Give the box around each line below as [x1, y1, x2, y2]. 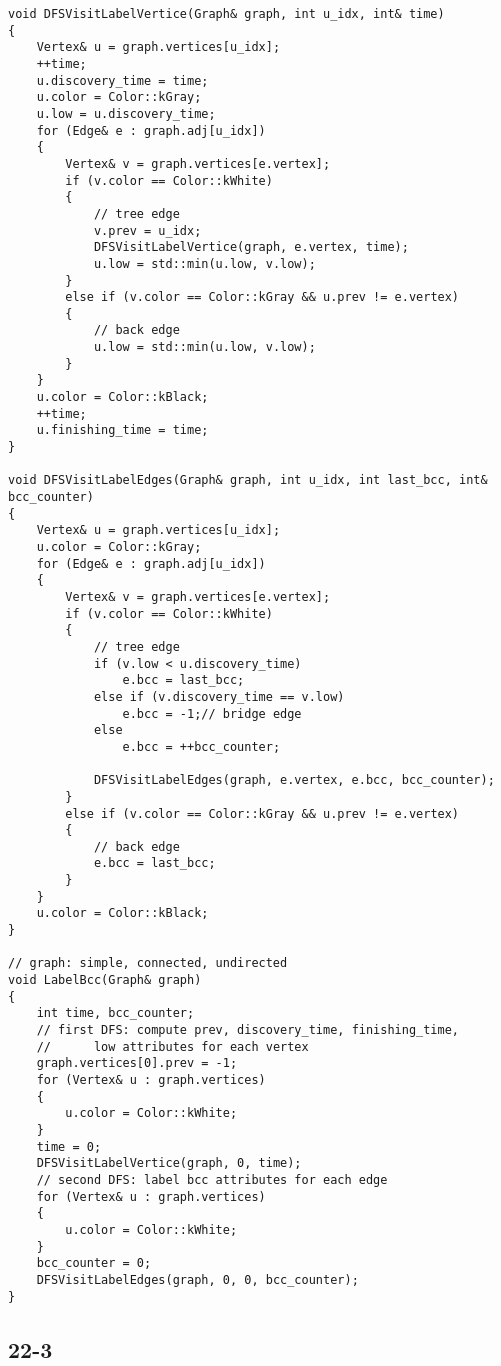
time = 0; [36, 1139, 102, 1154]
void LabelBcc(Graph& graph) [8, 973, 202, 988]
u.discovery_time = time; [36, 73, 209, 88]
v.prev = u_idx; [93, 223, 202, 238]
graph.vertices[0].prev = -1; [36, 1056, 238, 1071]
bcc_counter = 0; [36, 1256, 152, 1271]
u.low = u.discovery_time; [36, 106, 216, 121]
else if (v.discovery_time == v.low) [93, 689, 345, 704]
